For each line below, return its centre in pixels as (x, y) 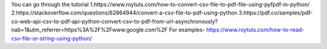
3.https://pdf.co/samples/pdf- (276, 13)
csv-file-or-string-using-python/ (51, 38)
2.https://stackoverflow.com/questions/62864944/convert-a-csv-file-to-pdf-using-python (124, 13)
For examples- (187, 30)
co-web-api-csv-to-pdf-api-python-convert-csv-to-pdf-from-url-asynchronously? (114, 21)
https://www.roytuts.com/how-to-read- (255, 30)
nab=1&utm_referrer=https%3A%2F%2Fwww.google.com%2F (89, 30)
